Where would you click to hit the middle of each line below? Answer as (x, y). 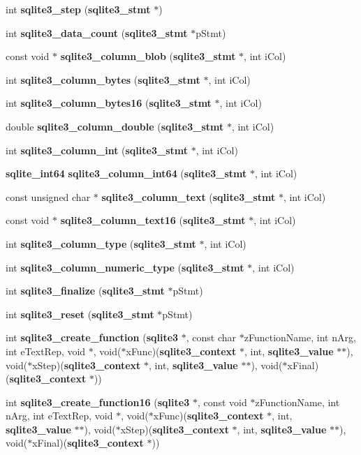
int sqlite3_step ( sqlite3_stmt (78, 9)
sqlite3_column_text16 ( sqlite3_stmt (153, 220)
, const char (211, 337)
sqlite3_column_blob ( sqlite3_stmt (148, 56)
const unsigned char (48, 196)
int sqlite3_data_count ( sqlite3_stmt (97, 32)
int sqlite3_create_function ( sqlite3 (92, 337)
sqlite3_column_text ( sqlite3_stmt (189, 196)
